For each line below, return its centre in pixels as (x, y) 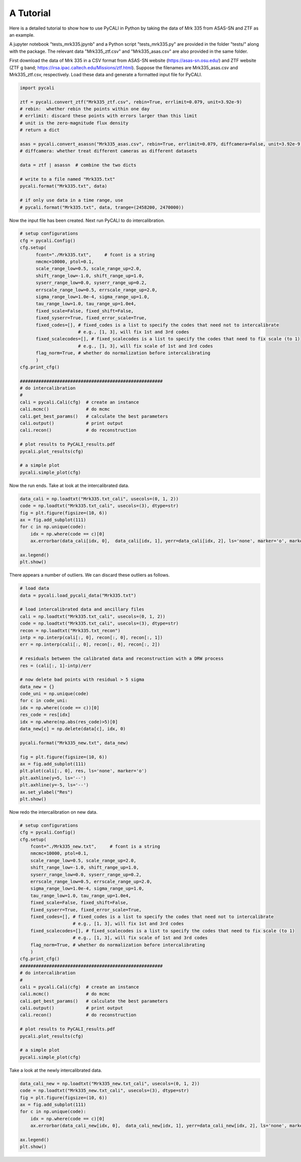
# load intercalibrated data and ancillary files (82, 609)
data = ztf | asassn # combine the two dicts (78, 165)
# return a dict (40, 130)
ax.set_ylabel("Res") (46, 792)
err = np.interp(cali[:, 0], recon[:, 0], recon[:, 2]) (90, 644)
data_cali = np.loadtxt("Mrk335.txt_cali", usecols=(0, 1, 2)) (99, 499)
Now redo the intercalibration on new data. (53, 812)
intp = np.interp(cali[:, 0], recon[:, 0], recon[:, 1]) (91, 637)
